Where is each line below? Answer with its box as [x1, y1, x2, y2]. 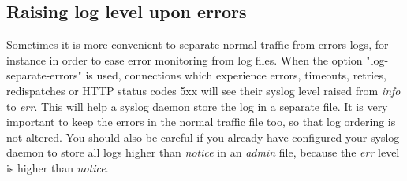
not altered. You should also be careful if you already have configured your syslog [6, 128, 400, 145]
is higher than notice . [6, 159, 109, 175]
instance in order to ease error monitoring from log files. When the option [6, 51, 363, 68]
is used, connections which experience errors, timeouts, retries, [85, 67, 386, 83]
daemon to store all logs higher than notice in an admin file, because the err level [6, 144, 400, 161]
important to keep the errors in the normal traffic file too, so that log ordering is [6, 113, 396, 130]
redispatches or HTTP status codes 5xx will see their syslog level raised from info [6, 82, 401, 98]
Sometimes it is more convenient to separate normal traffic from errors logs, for [6, 36, 389, 53]
